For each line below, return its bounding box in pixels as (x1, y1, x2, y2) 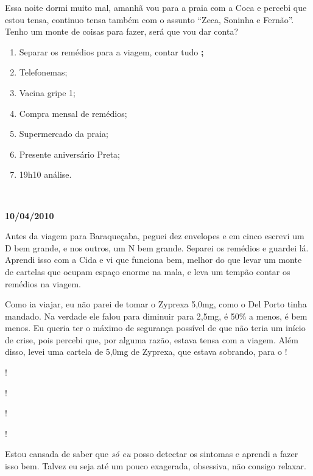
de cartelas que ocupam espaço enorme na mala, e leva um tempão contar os (5, 265, 290, 278)
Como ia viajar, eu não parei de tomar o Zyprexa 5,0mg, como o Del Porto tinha (5, 298, 307, 310)
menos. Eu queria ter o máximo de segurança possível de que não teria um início (5, 321, 306, 334)
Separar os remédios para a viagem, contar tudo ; (19, 45, 204, 58)
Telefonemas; (19, 66, 68, 79)
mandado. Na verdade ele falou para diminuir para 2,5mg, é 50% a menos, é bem (5, 309, 308, 322)
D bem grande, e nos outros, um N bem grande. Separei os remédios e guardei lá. (5, 241, 309, 254)
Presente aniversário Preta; (19, 147, 120, 160)
